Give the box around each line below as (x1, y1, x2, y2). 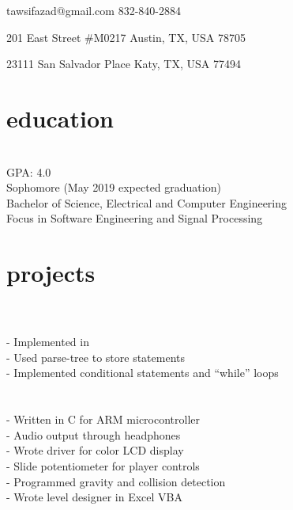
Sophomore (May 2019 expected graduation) (6, 179, 221, 196)
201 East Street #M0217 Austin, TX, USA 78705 (6, 29, 246, 45)
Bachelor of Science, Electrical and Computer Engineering (6, 194, 287, 211)
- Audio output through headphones (6, 426, 181, 443)
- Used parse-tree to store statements (6, 348, 185, 365)
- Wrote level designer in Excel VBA (6, 489, 182, 505)
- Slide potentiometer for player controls (6, 457, 200, 474)
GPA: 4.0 (6, 163, 51, 180)
